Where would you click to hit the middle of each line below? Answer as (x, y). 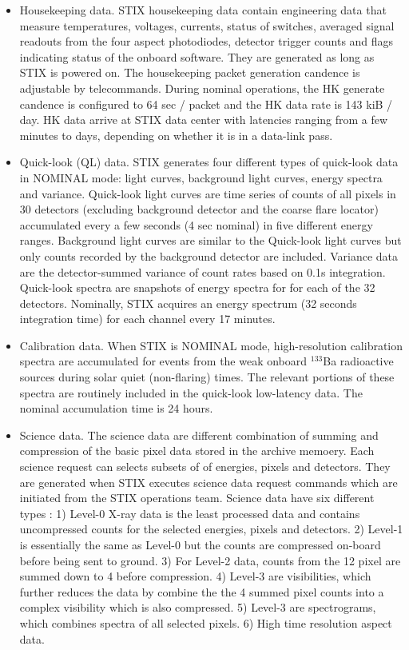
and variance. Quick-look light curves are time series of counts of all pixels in (208, 193)
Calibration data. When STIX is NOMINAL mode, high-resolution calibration (211, 345)
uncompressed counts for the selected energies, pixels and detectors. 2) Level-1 (211, 529)
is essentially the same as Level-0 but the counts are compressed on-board (200, 544)
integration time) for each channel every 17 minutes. (147, 319)
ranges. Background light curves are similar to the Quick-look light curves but (210, 240)
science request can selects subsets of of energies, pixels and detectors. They (205, 467)
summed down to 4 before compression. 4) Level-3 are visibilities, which (195, 576)
